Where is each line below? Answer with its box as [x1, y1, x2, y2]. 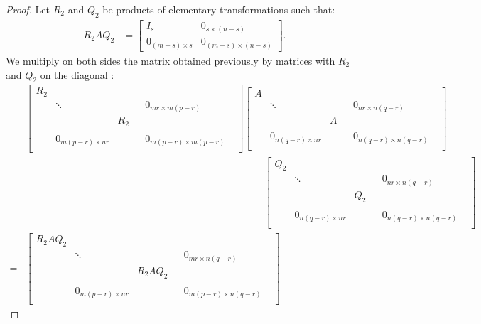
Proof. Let [6, 2, 50, 16]
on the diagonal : [40, 67, 114, 82]
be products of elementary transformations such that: [102, 2, 335, 16]
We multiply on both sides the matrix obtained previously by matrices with [6, 53, 335, 67]
